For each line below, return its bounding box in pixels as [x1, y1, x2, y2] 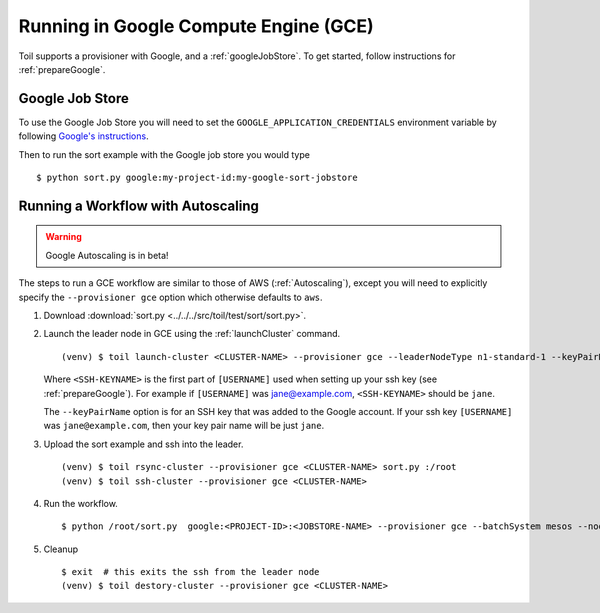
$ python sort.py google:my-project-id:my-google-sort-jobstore [36, 172, 359, 184]
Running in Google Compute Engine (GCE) [18, 15, 374, 37]
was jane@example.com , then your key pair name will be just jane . [43, 420, 325, 432]
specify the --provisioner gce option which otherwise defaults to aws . [18, 291, 324, 303]
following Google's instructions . [18, 130, 149, 142]
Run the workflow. [43, 497, 119, 509]
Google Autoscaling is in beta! [45, 249, 169, 261]
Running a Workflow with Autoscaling [18, 197, 260, 214]
